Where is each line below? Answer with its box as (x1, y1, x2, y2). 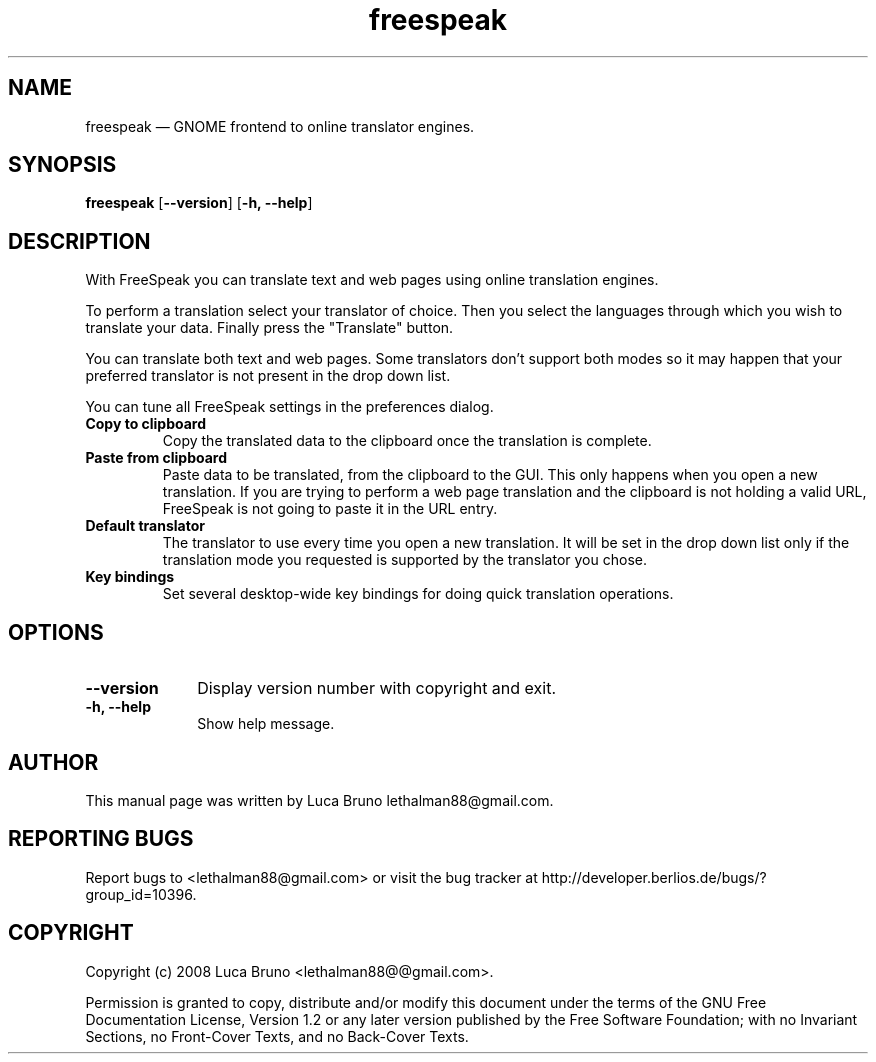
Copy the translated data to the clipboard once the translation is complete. (162, 432, 652, 450)
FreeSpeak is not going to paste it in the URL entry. (162, 500, 498, 518)
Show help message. (197, 715, 335, 733)
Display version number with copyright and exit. (197, 678, 557, 699)
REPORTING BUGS (8, 826, 194, 852)
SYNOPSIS (8, 152, 117, 178)
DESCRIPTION (8, 228, 151, 254)
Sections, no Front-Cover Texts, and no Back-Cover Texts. (85, 1027, 469, 1045)
